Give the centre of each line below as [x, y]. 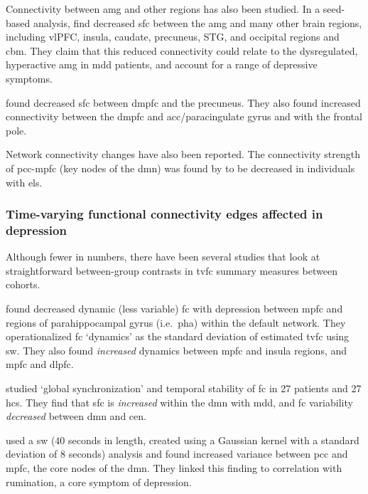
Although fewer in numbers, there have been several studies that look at [163, 257]
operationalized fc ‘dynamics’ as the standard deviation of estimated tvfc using [178, 336]
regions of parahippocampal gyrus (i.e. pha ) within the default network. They [176, 322]
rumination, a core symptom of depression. [99, 482]
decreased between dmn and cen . [76, 416]
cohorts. [23, 284]
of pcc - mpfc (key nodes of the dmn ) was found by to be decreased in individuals [180, 168]
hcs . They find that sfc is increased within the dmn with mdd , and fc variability [179, 402]
